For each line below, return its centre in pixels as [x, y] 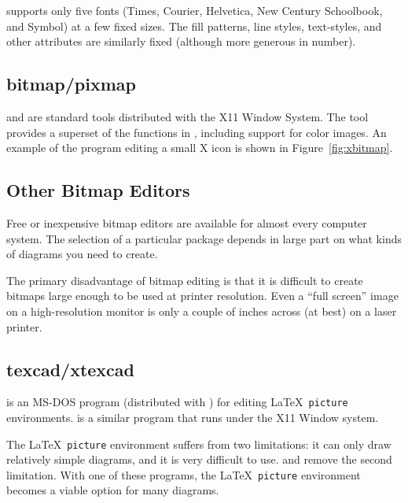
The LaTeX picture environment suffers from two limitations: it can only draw [199, 444]
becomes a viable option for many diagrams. [113, 490]
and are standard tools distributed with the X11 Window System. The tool [187, 116]
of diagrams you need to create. [82, 254]
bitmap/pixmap [71, 84]
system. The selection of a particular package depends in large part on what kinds [204, 238]
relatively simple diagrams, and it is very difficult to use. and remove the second [199, 459]
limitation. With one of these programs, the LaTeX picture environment [184, 474]
